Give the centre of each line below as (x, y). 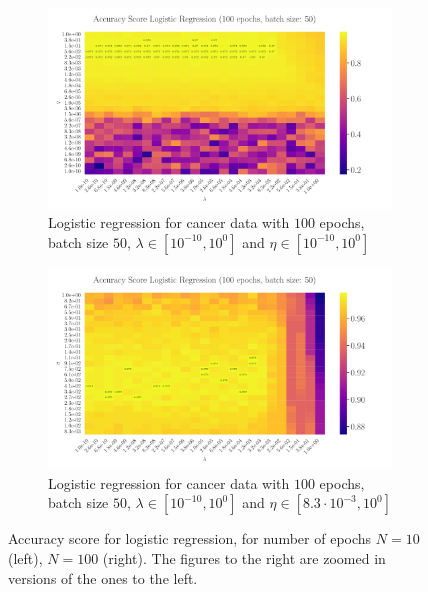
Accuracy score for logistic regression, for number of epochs (190, 538)
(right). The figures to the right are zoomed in (244, 558)
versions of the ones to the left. (103, 577)
